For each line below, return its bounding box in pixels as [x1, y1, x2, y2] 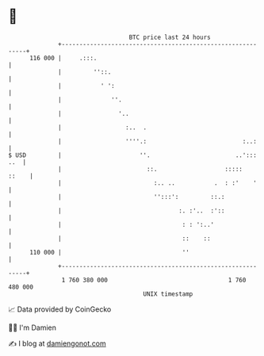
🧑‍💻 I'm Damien [8, 323, 57, 332]
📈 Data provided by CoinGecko [8, 304, 112, 314]
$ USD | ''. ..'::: [8, 151, 258, 159]
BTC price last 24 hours [128, 33, 212, 41]
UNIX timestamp [143, 289, 193, 298]
